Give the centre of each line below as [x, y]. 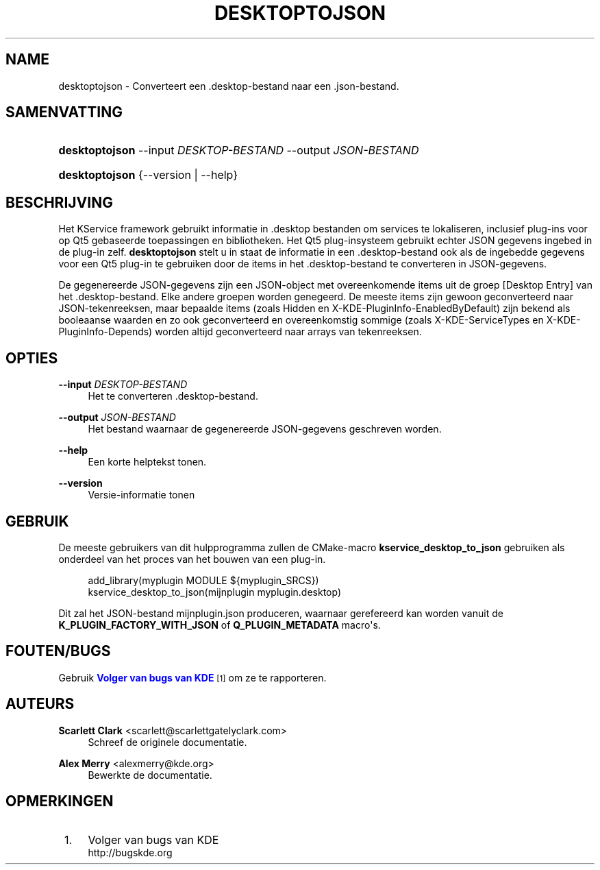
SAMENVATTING [64, 112]
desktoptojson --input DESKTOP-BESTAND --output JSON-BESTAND [239, 150]
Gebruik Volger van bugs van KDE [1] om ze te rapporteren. [192, 677]
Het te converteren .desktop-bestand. [173, 396]
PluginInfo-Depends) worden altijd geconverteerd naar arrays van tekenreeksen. [240, 332]
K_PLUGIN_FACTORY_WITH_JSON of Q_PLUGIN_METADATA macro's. [220, 625]
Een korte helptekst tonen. [147, 462]
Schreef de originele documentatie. [167, 742]
